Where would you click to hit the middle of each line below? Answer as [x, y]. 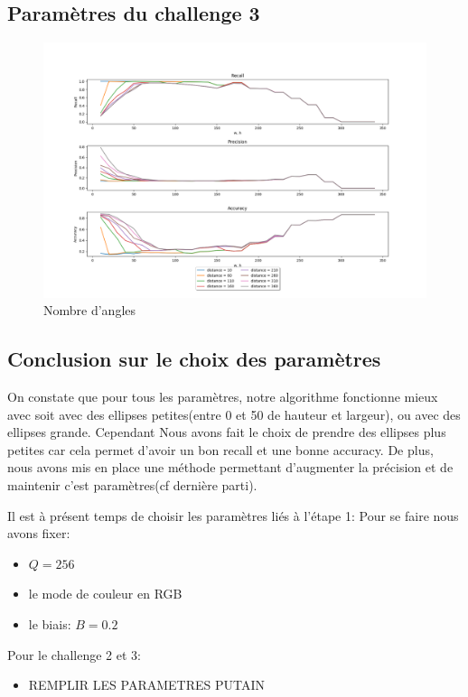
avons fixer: [39, 533]
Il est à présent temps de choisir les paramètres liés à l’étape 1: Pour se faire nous [233, 515]
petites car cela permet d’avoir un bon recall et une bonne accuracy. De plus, [220, 449]
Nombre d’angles [90, 310]
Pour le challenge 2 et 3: [74, 654]
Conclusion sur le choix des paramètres [194, 359]
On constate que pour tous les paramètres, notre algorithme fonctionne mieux [223, 396]
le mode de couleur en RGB [105, 594]
